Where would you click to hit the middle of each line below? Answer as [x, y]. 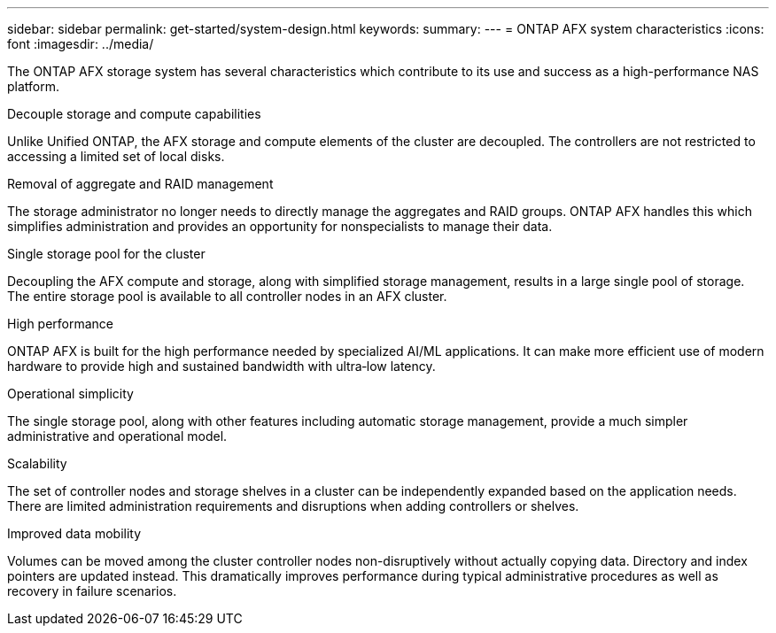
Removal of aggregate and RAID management [140, 184]
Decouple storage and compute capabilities [134, 114]
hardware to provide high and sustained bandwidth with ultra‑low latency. [221, 366]
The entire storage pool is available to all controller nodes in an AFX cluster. [227, 296]
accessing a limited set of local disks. [116, 156]
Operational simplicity [70, 394]
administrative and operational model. [117, 436]
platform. [34, 86]
